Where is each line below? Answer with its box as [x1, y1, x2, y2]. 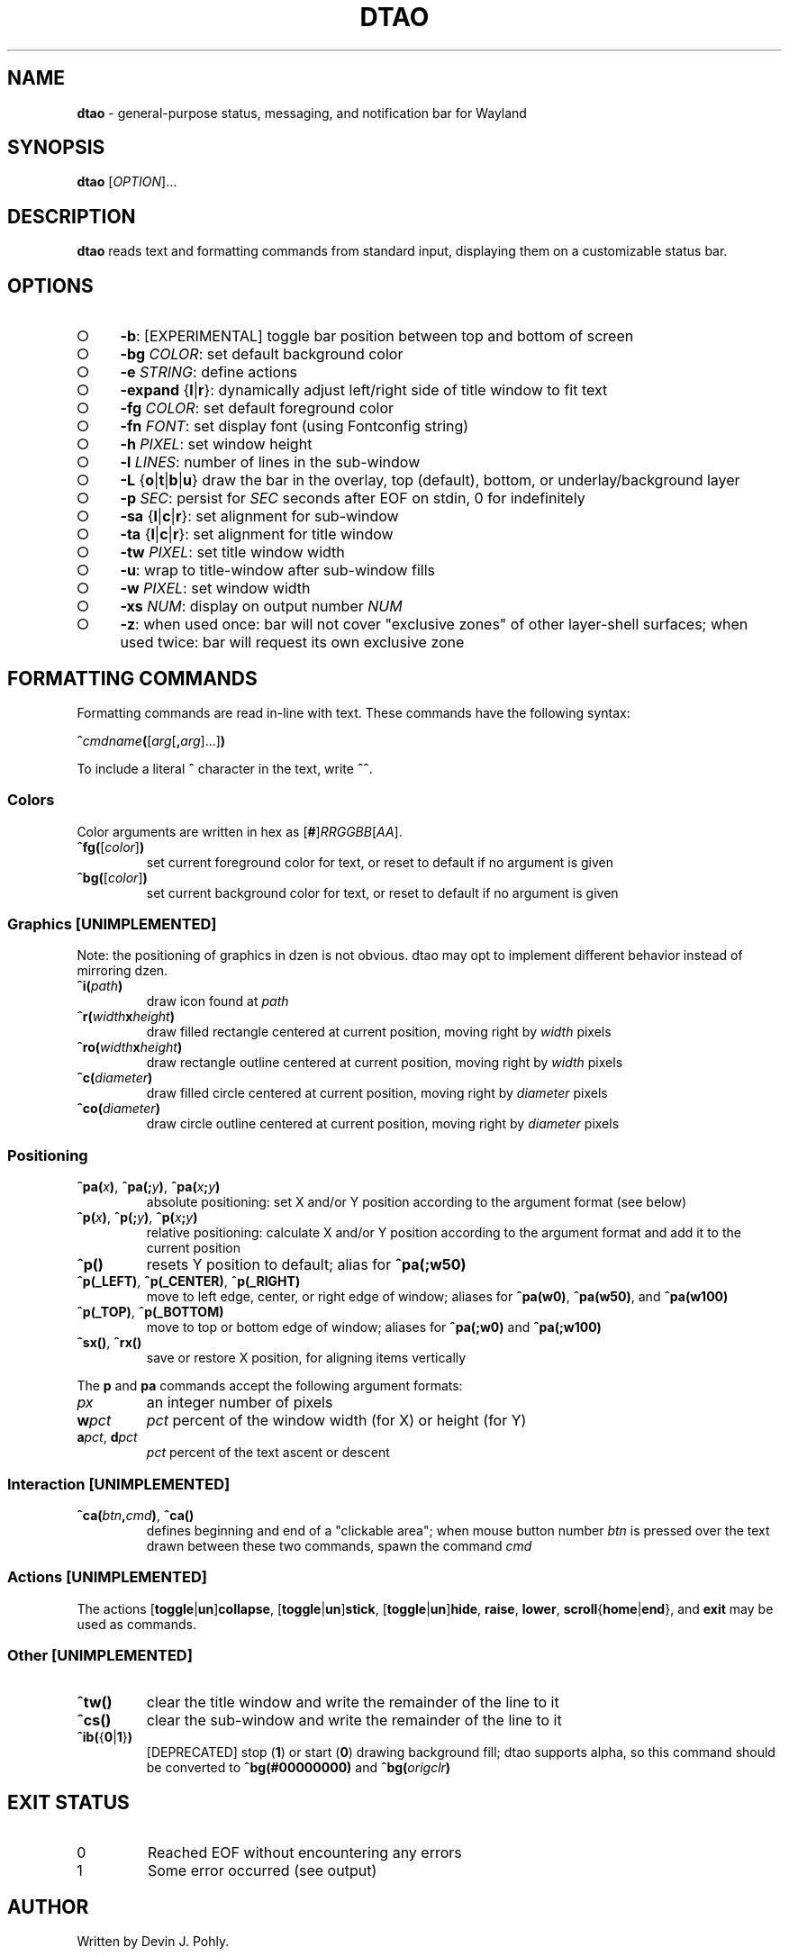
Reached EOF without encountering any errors [147, 1843, 462, 1862]
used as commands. [77, 1616, 196, 1632]
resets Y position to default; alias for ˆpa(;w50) [146, 1255, 467, 1274]
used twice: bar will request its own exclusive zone [120, 633, 465, 652]
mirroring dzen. [77, 963, 168, 979]
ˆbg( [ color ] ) [77, 869, 148, 885]
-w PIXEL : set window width [120, 579, 311, 598]
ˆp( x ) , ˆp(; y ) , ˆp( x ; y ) [77, 1209, 198, 1226]
